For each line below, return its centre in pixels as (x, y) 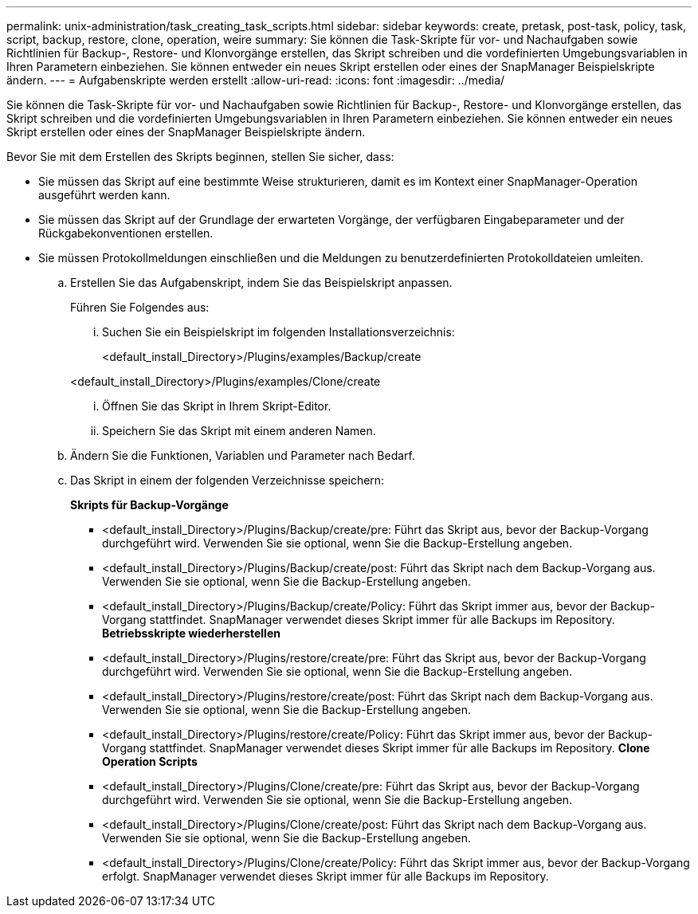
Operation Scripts (150, 761)
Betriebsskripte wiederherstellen (191, 633)
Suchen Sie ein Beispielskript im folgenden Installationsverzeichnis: (278, 332)
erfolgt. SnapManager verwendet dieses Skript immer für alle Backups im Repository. (325, 876)
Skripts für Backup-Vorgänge (149, 505)
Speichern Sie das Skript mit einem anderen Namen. (239, 431)
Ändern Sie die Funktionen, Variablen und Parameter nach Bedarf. (243, 455)
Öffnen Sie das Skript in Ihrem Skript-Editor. (217, 406)
